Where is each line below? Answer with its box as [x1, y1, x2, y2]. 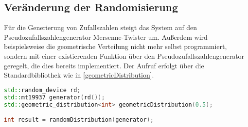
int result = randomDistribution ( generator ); [4, 116, 154, 124]
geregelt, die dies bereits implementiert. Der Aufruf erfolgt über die [4, 60, 204, 70]
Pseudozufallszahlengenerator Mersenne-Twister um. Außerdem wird [4, 32, 208, 42]
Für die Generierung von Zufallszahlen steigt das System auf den [4, 22, 197, 32]
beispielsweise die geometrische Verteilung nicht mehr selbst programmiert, [4, 41, 227, 51]
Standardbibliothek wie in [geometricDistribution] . [4, 70, 154, 80]
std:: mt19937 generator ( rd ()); [4, 94, 105, 101]
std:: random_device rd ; [4, 86, 81, 94]
